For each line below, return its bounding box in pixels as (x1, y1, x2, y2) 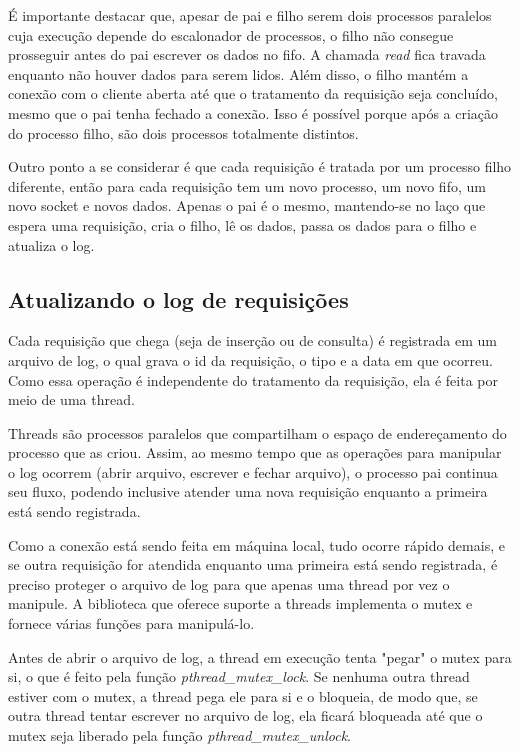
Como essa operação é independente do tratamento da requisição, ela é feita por (8, 369, 498, 390)
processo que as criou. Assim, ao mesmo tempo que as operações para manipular (8, 442, 502, 463)
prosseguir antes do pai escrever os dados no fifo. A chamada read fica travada (8, 44, 486, 65)
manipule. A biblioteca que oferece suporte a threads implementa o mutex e (8, 593, 473, 614)
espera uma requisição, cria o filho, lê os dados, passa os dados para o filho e (8, 214, 477, 235)
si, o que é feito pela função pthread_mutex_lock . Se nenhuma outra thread (8, 666, 470, 687)
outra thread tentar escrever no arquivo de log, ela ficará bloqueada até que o (8, 705, 483, 726)
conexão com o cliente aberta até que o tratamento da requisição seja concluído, (8, 83, 498, 104)
